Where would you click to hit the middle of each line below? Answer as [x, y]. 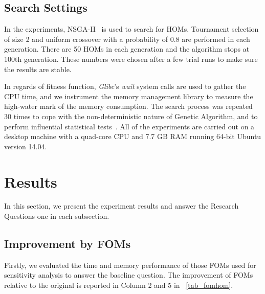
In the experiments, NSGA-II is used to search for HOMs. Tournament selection [131, 29]
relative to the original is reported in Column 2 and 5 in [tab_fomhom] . [119, 285]
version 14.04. [26, 146]
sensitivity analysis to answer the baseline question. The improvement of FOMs [129, 275]
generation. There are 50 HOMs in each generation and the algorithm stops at [127, 49]
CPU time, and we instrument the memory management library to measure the [129, 96]
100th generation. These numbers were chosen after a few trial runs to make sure [131, 59]
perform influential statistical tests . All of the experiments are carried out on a [129, 126]
